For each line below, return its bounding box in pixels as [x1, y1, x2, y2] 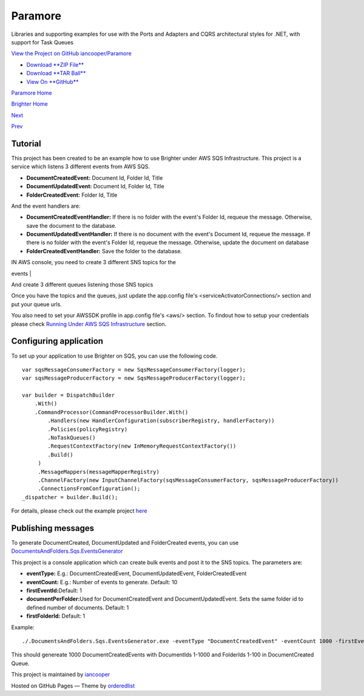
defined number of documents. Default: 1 [26, 604, 129, 611]
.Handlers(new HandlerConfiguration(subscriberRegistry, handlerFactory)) [47, 417, 275, 425]
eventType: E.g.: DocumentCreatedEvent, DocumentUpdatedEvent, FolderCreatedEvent [26, 570, 247, 577]
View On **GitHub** [26, 78, 79, 85]
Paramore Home [11, 89, 52, 97]
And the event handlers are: [11, 202, 81, 210]
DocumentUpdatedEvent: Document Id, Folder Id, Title [26, 183, 164, 190]
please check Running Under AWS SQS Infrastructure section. [11, 320, 167, 327]
